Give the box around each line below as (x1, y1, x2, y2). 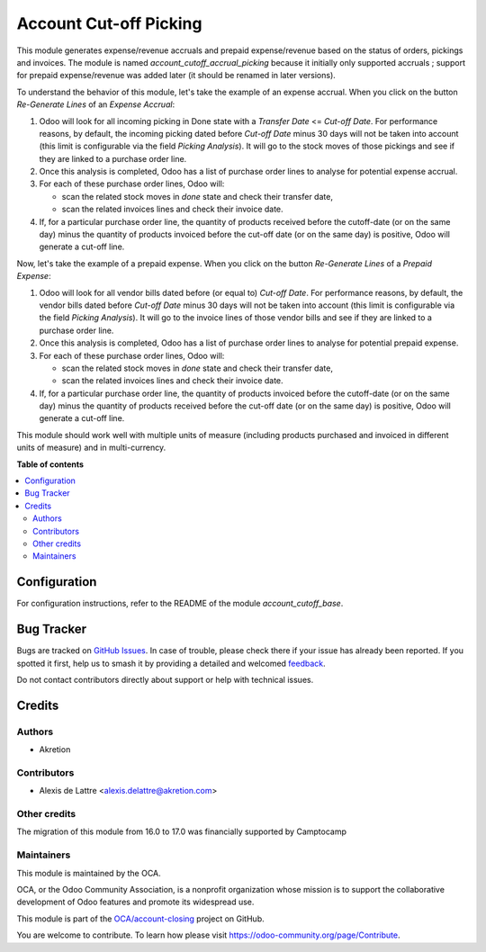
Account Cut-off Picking (16, 13, 202, 33)
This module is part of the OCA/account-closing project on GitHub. (16, 913, 265, 924)
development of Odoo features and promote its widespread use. (16, 896, 255, 908)
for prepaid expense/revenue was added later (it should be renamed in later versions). (16, 70, 337, 81)
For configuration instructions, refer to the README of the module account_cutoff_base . (16, 598, 344, 609)
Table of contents (16, 459, 85, 470)
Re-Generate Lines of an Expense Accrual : (16, 99, 175, 110)
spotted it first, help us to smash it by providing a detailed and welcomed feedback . (16, 658, 326, 669)
